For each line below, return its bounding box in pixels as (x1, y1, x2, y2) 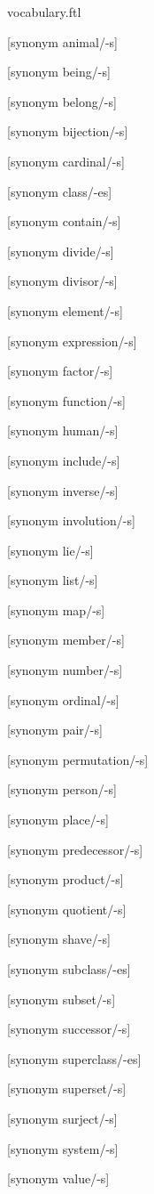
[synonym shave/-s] (7, 930, 111, 948)
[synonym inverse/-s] (7, 481, 119, 500)
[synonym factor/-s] (7, 361, 113, 380)
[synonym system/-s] (7, 1139, 119, 1157)
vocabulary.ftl (7, 3, 81, 20)
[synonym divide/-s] (7, 241, 114, 260)
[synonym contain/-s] (7, 212, 121, 231)
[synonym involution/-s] (7, 511, 135, 530)
